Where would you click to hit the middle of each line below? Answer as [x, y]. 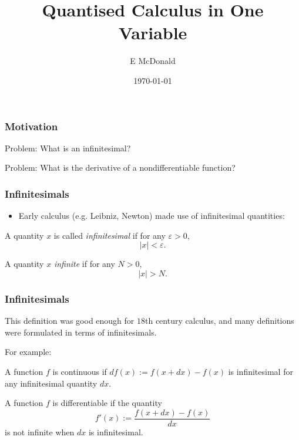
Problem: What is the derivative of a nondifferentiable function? [120, 167]
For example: [28, 352]
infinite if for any [84, 264]
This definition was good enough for [70, 321]
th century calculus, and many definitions [220, 321]
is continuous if [80, 371]
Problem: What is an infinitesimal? [68, 148]
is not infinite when [40, 431]
